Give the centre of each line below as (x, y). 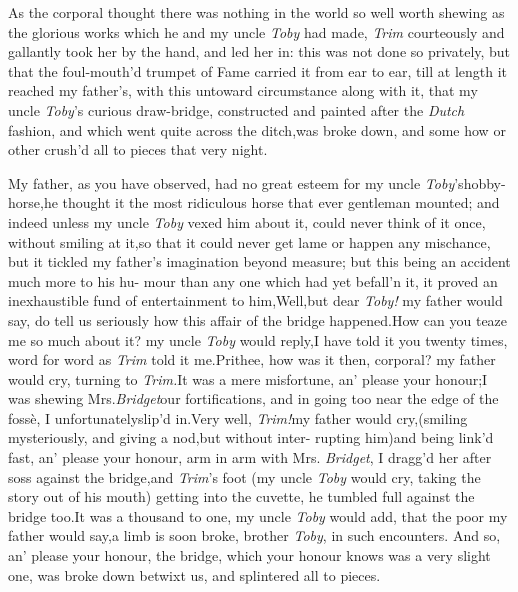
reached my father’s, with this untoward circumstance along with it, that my (243, 90)
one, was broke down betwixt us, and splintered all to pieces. (194, 574)
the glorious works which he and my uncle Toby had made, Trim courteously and (256, 31)
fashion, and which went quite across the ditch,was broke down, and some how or (257, 129)
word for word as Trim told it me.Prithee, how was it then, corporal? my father (252, 359)
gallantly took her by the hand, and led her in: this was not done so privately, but (259, 51)
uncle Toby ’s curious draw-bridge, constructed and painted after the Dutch (236, 109)
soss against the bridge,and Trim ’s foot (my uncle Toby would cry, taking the (244, 476)
